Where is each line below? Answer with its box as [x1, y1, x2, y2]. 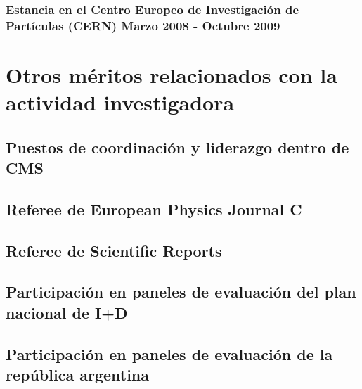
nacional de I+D [6, 301, 128, 323]
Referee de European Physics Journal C [6, 198, 302, 219]
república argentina [6, 364, 150, 385]
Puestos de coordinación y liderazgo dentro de [6, 136, 349, 158]
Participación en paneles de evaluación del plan [6, 281, 356, 302]
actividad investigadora [6, 88, 235, 117]
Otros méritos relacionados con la [6, 60, 337, 89]
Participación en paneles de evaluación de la [6, 343, 333, 364]
